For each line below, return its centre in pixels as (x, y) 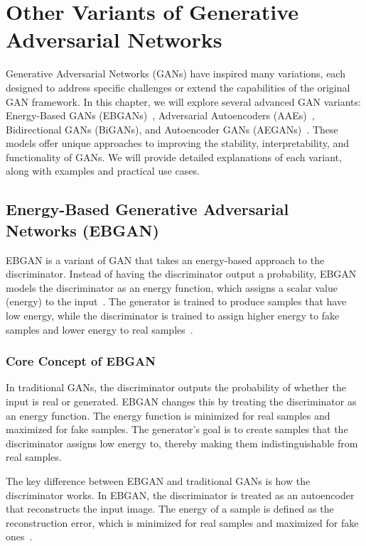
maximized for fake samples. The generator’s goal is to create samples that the (177, 429)
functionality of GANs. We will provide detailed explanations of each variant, (174, 157)
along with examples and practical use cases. (103, 171)
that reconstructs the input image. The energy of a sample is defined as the (170, 509)
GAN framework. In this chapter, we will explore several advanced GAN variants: (183, 101)
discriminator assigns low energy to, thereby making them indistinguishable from (182, 443)
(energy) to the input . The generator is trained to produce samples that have (176, 301)
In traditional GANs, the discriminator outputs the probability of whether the (176, 387)
